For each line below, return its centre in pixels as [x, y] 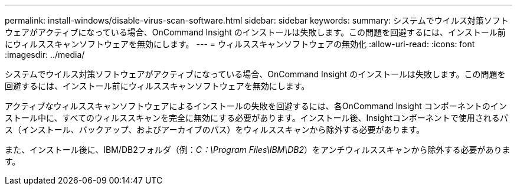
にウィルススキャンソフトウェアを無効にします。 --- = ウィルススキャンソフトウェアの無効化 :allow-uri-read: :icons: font [240, 44]
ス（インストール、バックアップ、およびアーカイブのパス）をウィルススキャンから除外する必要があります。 [215, 130]
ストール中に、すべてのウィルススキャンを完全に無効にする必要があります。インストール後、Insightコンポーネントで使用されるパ [256, 118]
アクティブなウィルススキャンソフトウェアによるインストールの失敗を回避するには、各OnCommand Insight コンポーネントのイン [256, 106]
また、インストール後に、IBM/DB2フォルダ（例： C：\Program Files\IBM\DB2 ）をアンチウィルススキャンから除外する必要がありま [258, 150]
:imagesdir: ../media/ [45, 55]
